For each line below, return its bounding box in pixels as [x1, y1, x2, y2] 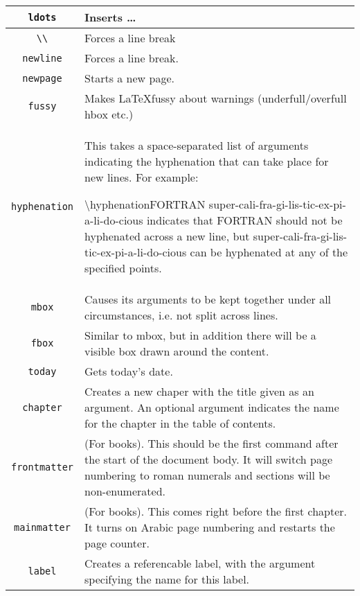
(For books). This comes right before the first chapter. [84, 503, 348, 519]
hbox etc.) [84, 106, 134, 122]
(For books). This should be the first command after [84, 435, 339, 451]
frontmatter [11, 462, 74, 473]
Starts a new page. [84, 70, 174, 86]
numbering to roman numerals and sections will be [84, 467, 330, 483]
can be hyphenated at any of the [190, 244, 348, 260]
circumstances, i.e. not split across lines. [84, 307, 278, 323]
